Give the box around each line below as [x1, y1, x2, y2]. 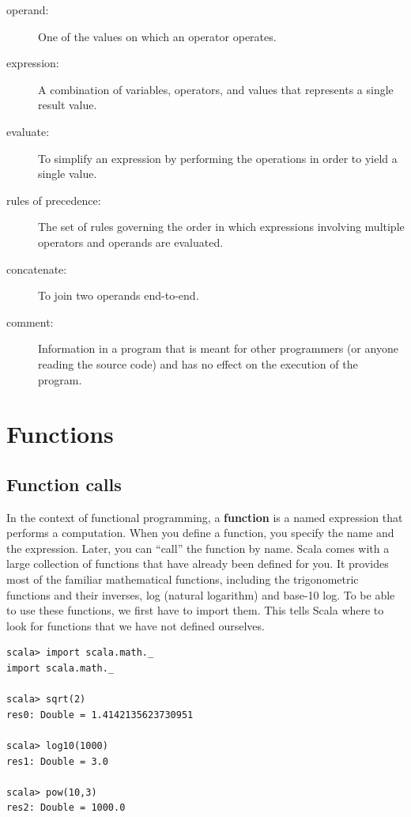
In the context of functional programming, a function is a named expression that [6, 509, 403, 525]
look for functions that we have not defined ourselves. [6, 617, 265, 634]
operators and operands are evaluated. [38, 233, 224, 250]
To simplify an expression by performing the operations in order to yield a [38, 149, 398, 166]
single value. [38, 165, 97, 182]
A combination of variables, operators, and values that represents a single [38, 81, 394, 97]
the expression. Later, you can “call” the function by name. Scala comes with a [6, 539, 390, 556]
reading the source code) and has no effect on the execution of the [38, 355, 358, 372]
